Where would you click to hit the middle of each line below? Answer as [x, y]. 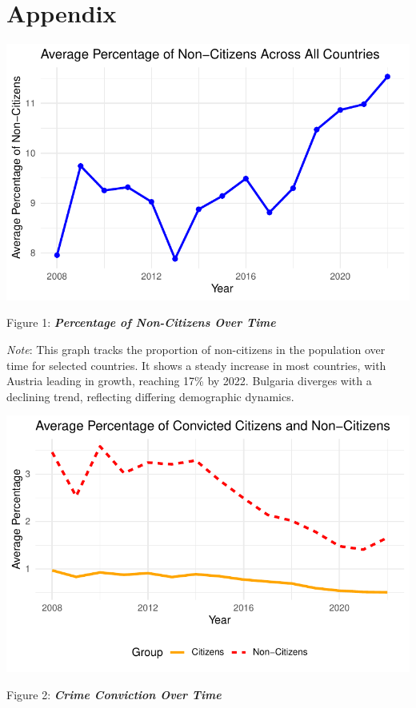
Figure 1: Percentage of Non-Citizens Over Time [141, 322]
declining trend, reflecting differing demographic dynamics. [150, 396]
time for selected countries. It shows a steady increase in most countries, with [196, 365]
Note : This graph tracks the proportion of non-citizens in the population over [196, 350]
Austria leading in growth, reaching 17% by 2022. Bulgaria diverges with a [189, 381]
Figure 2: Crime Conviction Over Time [114, 694]
